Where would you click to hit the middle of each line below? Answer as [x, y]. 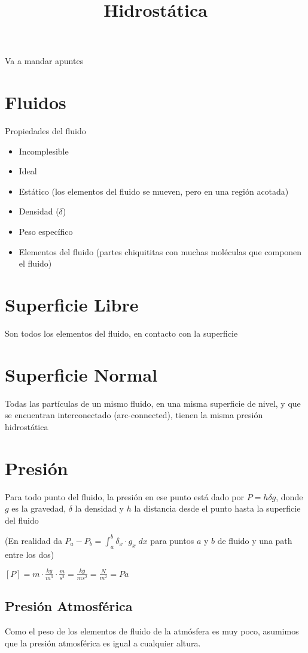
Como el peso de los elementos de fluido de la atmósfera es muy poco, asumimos [152, 631]
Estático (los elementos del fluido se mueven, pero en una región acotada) [154, 191]
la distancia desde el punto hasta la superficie [217, 508]
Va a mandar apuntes [44, 61]
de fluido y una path [255, 540]
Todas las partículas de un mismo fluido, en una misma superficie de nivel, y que [153, 403]
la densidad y [99, 508]
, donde [289, 496]
